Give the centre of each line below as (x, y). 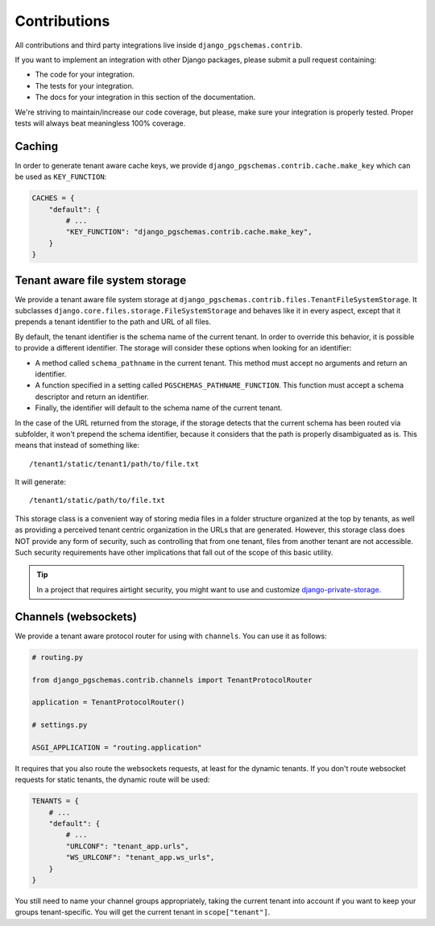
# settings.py (60, 725)
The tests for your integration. (85, 85)
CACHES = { (53, 198)
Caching (37, 146)
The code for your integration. (85, 75)
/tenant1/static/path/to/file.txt (97, 500)
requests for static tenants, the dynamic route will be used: (112, 780)
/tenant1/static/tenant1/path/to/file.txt (114, 464)
